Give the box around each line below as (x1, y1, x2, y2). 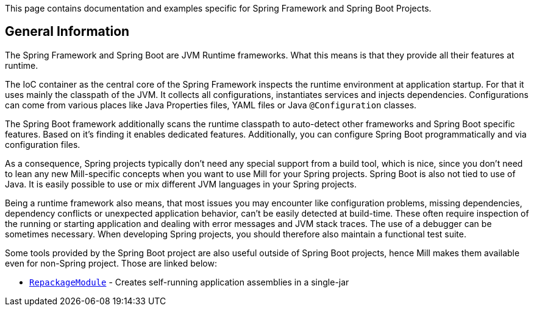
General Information (5, 24, 130, 40)
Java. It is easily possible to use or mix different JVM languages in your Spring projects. (5, 178, 357, 189)
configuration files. (5, 139, 80, 150)
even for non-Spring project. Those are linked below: (5, 257, 217, 268)
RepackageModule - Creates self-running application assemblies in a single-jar (29, 276, 349, 287)
